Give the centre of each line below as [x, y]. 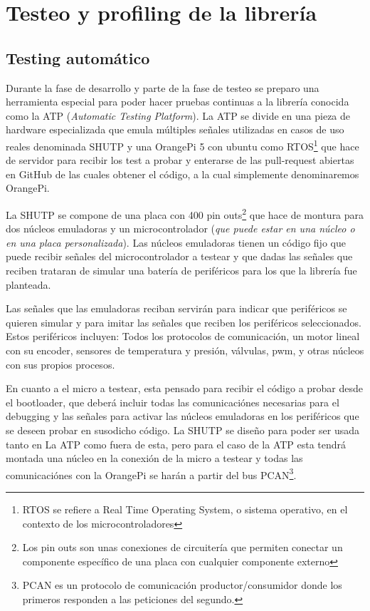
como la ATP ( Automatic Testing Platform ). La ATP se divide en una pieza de [178, 115]
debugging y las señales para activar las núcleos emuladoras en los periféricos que [183, 416]
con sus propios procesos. [60, 364]
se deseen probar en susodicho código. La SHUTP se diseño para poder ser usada [183, 430]
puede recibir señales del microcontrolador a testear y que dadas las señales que [179, 256]
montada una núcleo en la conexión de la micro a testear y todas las [154, 458]
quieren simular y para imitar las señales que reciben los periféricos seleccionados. [184, 322]
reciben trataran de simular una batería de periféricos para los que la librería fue [181, 271]
